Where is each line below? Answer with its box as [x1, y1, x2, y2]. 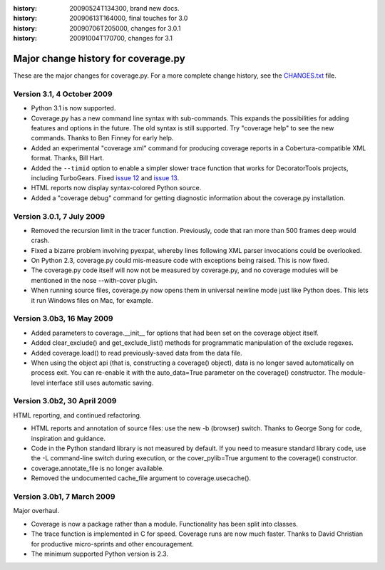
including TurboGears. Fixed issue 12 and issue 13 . [31, 173, 180, 182]
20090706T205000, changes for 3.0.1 [69, 24, 181, 32]
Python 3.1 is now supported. [31, 104, 116, 113]
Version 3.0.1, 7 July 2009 [13, 211, 106, 221]
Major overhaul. [13, 507, 60, 515]
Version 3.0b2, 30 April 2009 [13, 396, 117, 406]
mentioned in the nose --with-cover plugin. [31, 276, 158, 284]
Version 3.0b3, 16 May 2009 [13, 313, 113, 323]
